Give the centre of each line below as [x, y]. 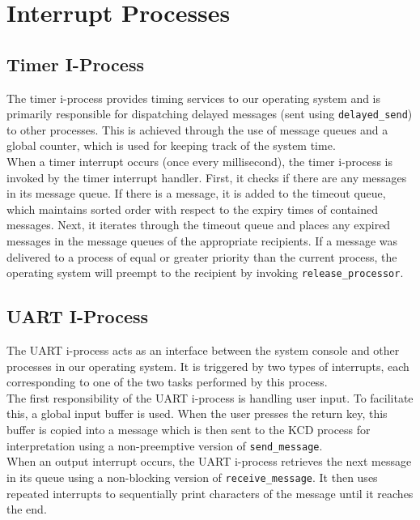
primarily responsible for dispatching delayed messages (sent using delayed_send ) [210, 114]
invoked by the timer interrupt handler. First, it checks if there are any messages [207, 177]
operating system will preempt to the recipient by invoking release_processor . [205, 273]
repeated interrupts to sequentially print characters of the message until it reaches [210, 493]
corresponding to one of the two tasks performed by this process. [167, 382]
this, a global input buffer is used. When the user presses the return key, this [197, 413]
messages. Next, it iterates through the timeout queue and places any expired [199, 225]
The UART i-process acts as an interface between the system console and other [203, 350]
